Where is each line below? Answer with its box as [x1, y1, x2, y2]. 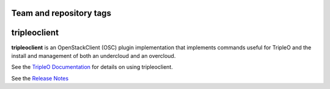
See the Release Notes [11, 74, 69, 82]
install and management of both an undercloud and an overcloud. [11, 52, 176, 59]
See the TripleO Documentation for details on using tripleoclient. [11, 63, 174, 71]
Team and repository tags [11, 8, 111, 18]
